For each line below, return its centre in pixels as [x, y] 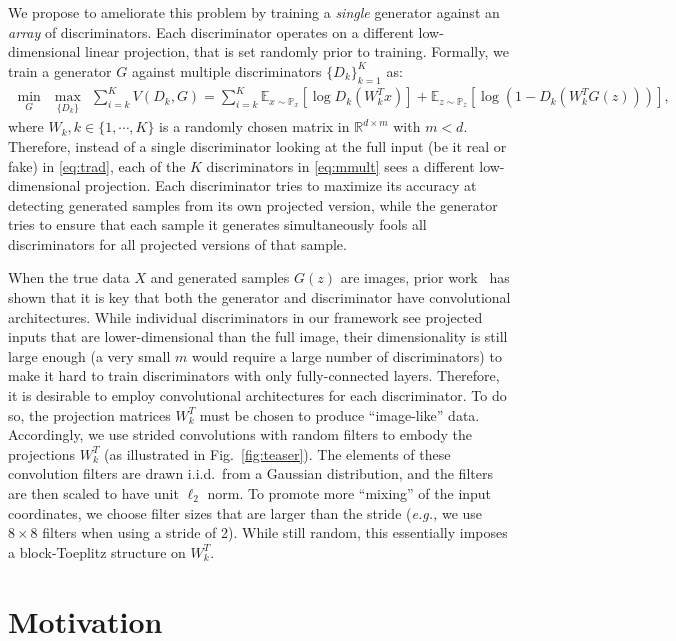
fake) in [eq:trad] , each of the [97, 165]
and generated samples [220, 277]
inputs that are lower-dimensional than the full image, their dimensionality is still [258, 336]
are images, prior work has [425, 277]
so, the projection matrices [89, 414]
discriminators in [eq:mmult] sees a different [340, 165]
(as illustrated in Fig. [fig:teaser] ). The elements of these [277, 453]
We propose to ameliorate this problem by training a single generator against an [254, 12]
